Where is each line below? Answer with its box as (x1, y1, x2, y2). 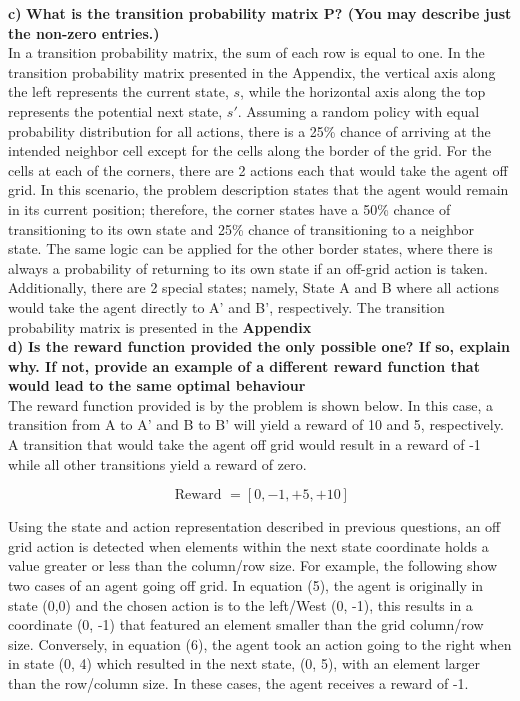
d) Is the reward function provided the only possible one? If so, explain (8, 336, 510, 357)
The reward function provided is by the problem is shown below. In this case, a (8, 394, 494, 415)
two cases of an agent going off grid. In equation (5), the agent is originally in (8, 575, 484, 596)
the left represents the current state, (8, 81, 229, 102)
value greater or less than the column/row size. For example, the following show (8, 555, 498, 576)
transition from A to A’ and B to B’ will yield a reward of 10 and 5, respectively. (8, 414, 504, 435)
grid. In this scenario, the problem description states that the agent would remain (8, 179, 509, 200)
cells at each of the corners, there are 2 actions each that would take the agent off (8, 159, 508, 180)
